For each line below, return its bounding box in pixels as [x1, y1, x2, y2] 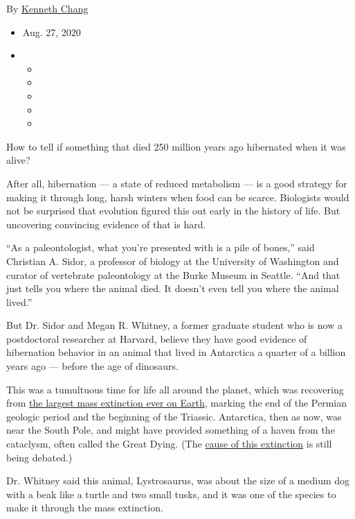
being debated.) [6, 450, 73, 464]
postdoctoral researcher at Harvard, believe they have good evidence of [6, 331, 307, 346]
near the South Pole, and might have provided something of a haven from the [6, 423, 335, 437]
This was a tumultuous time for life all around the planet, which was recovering [6, 382, 344, 396]
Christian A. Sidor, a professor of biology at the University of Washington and [6, 253, 339, 268]
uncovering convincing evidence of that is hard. [6, 216, 206, 231]
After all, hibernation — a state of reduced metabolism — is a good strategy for [6, 176, 347, 190]
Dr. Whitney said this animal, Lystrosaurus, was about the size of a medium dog [6, 473, 350, 488]
